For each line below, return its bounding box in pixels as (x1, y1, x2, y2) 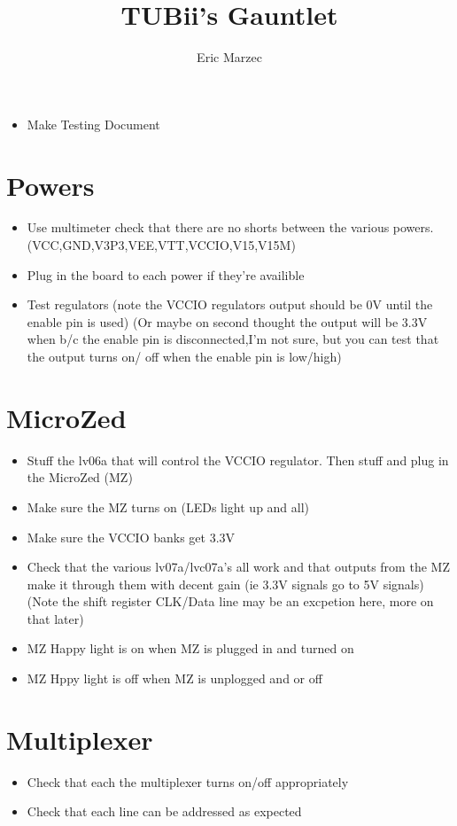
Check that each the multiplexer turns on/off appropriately (27, 772, 349, 791)
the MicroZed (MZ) (27, 468, 133, 487)
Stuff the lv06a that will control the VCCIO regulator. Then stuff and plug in (27, 450, 449, 469)
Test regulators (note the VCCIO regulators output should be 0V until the (27, 295, 433, 314)
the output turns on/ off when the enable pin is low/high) (27, 347, 342, 365)
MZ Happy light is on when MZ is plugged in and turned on (27, 639, 354, 658)
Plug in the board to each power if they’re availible (27, 265, 305, 284)
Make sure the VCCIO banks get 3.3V (27, 527, 236, 546)
